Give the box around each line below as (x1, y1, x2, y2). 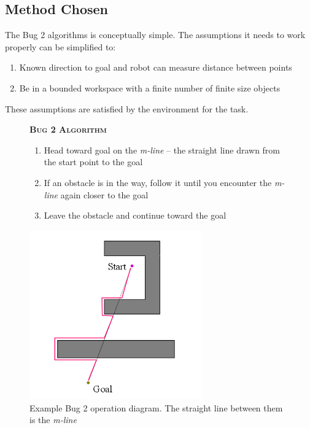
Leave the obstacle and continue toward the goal (44, 209, 227, 222)
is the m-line (29, 413, 77, 426)
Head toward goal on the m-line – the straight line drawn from (44, 143, 281, 156)
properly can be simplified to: (5, 40, 116, 53)
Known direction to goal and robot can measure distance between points (19, 61, 292, 74)
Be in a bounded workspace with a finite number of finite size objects (19, 81, 281, 94)
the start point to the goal (44, 155, 143, 168)
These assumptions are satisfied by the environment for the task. (5, 102, 249, 115)
